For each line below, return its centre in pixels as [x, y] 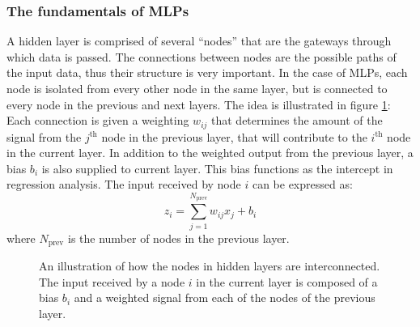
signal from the [44, 136]
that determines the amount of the [297, 120]
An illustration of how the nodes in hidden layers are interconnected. [210, 265]
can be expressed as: [302, 184]
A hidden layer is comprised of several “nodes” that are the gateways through [199, 41]
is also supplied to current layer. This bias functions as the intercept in [217, 168]
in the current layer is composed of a [287, 281]
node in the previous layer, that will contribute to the [234, 136]
